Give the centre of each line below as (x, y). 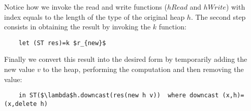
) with (236, 7)
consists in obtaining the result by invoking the (77, 27)
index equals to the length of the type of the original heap (95, 16)
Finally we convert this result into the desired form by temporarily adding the (126, 59)
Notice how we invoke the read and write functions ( (86, 7)
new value (20, 69)
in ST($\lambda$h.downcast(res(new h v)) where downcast (119, 96)
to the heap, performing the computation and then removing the (143, 69)
